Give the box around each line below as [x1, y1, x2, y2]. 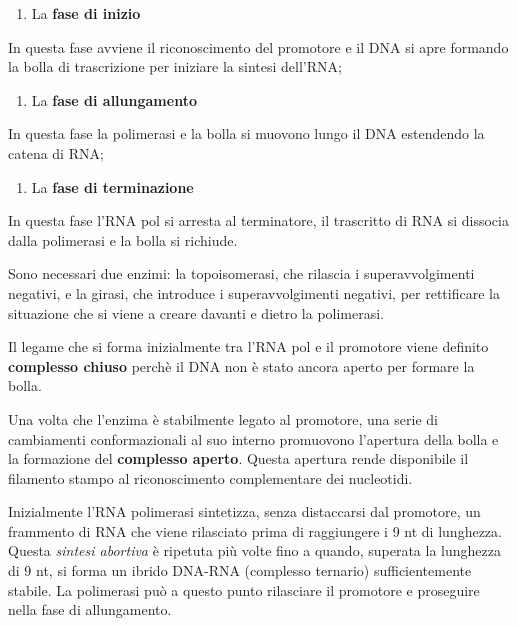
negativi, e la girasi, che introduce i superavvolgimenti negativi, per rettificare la [8, 282, 500, 303]
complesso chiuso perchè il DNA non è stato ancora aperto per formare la [8, 355, 475, 376]
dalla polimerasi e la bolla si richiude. [8, 229, 238, 250]
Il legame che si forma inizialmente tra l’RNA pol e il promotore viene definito [8, 336, 489, 357]
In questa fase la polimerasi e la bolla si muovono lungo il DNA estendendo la [8, 123, 485, 144]
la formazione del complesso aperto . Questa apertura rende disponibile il [8, 448, 469, 469]
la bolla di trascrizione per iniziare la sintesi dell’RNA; [8, 56, 342, 77]
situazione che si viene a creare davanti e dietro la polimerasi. [8, 302, 385, 323]
